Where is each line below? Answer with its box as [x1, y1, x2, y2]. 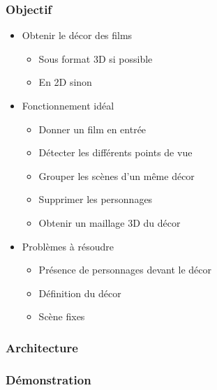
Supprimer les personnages [38, 192, 153, 207]
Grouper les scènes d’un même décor [38, 168, 195, 183]
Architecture [6, 338, 78, 356]
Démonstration [6, 370, 91, 388]
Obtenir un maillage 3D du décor [38, 215, 181, 230]
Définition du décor [38, 285, 121, 300]
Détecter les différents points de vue [38, 145, 193, 160]
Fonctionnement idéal [22, 98, 114, 112]
